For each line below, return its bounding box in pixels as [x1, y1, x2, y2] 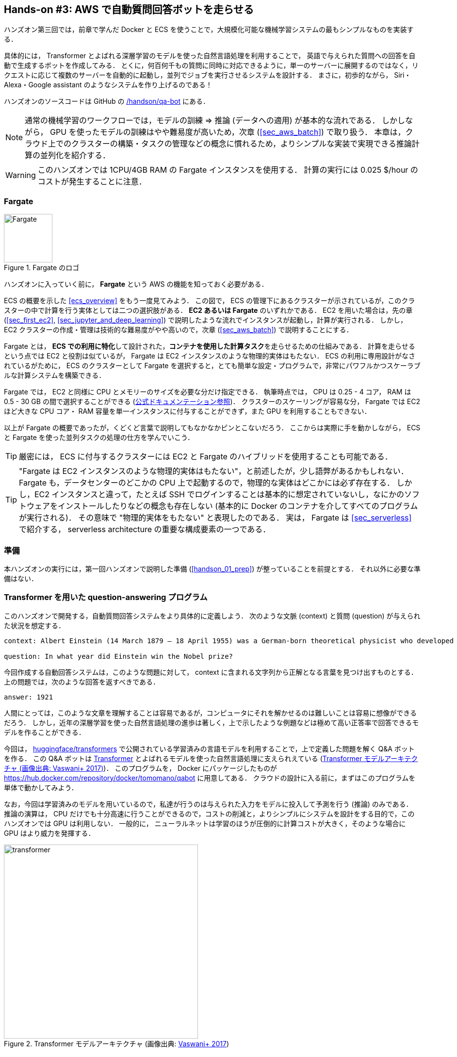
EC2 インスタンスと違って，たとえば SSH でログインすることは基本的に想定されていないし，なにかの [34, 489, 404, 500]
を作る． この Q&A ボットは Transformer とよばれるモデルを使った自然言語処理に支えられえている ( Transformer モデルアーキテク [4, 754, 418, 763]
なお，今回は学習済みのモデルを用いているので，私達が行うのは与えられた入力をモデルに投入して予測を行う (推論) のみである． [4, 799, 413, 808]
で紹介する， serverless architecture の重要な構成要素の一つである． [19, 524, 271, 535]
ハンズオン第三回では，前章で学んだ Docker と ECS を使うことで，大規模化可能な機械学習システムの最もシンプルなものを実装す [4, 25, 414, 34]
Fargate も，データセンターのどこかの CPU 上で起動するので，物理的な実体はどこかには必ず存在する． [19, 478, 395, 488]
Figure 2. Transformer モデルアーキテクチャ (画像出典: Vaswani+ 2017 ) [4, 1039, 229, 1048]
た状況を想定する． [4, 621, 65, 630]
